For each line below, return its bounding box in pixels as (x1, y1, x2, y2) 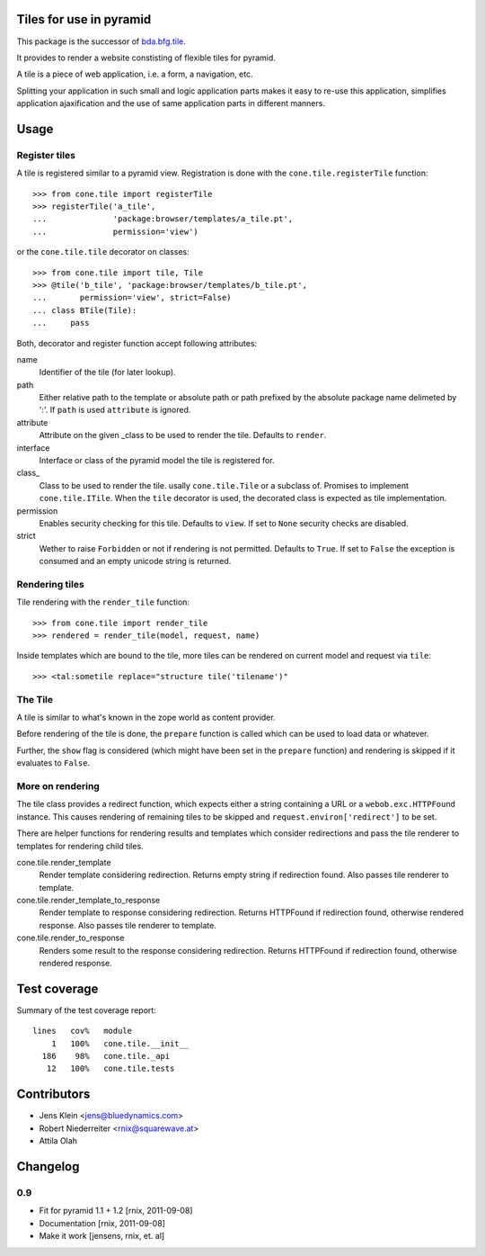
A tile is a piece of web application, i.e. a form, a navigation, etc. (16, 68, 253, 80)
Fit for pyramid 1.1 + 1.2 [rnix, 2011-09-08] (39, 1206, 193, 1216)
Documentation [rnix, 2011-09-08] (39, 1217, 166, 1228)
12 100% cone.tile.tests (46, 1063, 175, 1074)
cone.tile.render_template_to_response (16, 895, 161, 906)
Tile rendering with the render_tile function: (16, 597, 190, 607)
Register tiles (16, 148, 76, 161)
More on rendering (16, 779, 101, 792)
